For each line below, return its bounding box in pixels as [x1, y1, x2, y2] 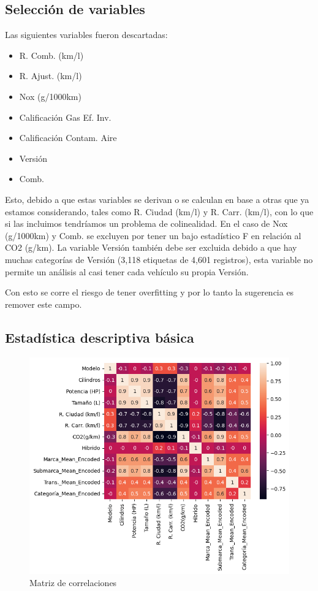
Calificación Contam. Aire [19, 131, 117, 144]
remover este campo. [5, 297, 82, 310]
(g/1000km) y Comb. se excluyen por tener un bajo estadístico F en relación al [5, 229, 301, 242]
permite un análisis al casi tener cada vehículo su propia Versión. [5, 265, 249, 278]
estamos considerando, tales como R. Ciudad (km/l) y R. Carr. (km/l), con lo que [5, 205, 314, 218]
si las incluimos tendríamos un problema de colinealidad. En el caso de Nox [5, 217, 288, 230]
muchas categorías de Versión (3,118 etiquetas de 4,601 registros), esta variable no [5, 253, 313, 265]
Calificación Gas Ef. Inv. [19, 110, 112, 123]
